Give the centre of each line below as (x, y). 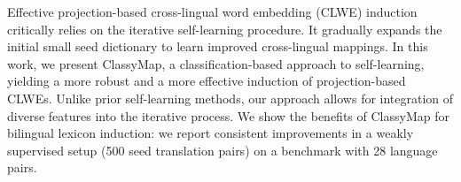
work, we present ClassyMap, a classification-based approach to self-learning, (216, 63)
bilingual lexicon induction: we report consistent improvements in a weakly (211, 133)
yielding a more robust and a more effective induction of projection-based (207, 81)
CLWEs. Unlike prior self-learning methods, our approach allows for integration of (230, 98)
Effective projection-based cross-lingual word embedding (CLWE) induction (212, 11)
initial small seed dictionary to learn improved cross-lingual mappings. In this (218, 46)
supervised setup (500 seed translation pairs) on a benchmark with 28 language (223, 150)
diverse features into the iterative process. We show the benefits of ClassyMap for (228, 115)
